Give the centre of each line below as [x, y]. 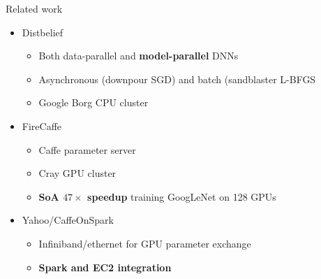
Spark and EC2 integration [105, 267]
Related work [34, 8]
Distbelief [43, 32]
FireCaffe [42, 126]
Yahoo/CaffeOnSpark [68, 220]
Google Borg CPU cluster [94, 102]
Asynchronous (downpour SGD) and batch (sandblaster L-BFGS [177, 79]
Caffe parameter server [87, 149]
